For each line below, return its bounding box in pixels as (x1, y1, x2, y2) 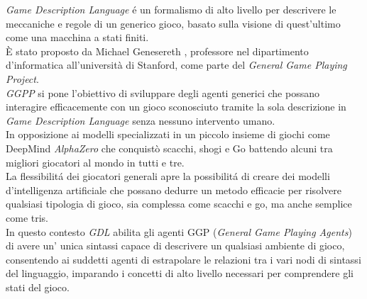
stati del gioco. (6, 279, 70, 294)
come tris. (6, 210, 48, 225)
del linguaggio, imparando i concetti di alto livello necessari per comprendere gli (6, 266, 354, 281)
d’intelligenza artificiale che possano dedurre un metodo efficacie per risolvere (6, 182, 341, 197)
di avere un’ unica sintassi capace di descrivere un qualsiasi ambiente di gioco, (6, 238, 345, 253)
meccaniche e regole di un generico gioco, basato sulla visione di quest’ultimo (6, 16, 341, 30)
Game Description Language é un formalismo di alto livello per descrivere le (6, 2, 336, 16)
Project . (6, 71, 39, 86)
